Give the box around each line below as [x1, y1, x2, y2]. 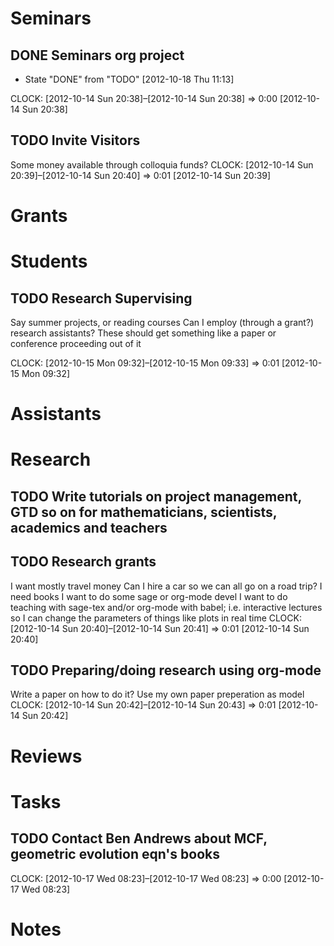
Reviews [10, 745, 83, 767]
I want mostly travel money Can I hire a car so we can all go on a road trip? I [10, 580, 323, 592]
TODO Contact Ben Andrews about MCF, [10, 830, 268, 847]
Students [10, 250, 88, 273]
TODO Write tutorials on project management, [10, 488, 302, 505]
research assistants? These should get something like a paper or [10, 327, 277, 339]
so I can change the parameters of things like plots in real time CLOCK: [10, 612, 302, 624]
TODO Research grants [10, 553, 157, 571]
